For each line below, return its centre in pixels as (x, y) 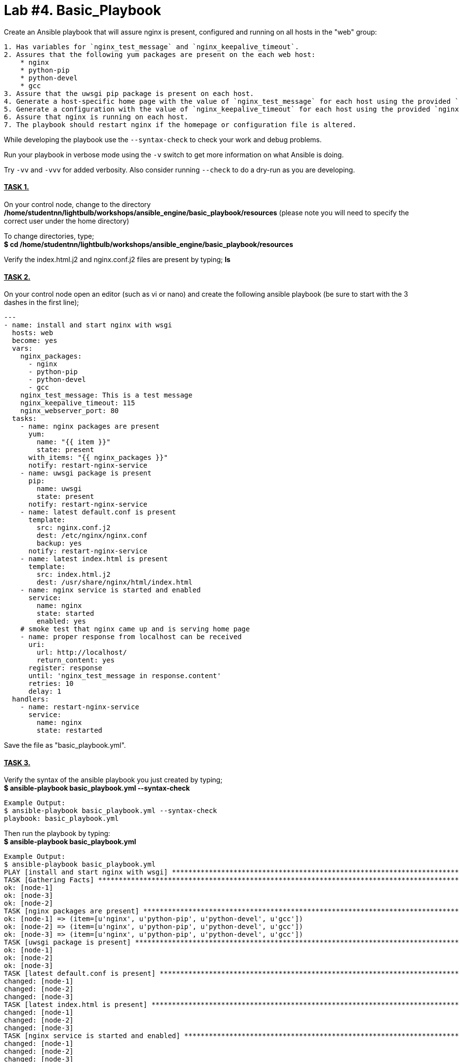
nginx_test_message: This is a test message (106, 395)
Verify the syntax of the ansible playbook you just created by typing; (113, 780)
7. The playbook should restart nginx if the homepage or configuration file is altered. (180, 124)
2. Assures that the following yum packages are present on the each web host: (160, 54)
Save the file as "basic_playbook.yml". (65, 745)
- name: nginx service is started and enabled (110, 590)
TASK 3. (17, 762)
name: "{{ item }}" (74, 442)
